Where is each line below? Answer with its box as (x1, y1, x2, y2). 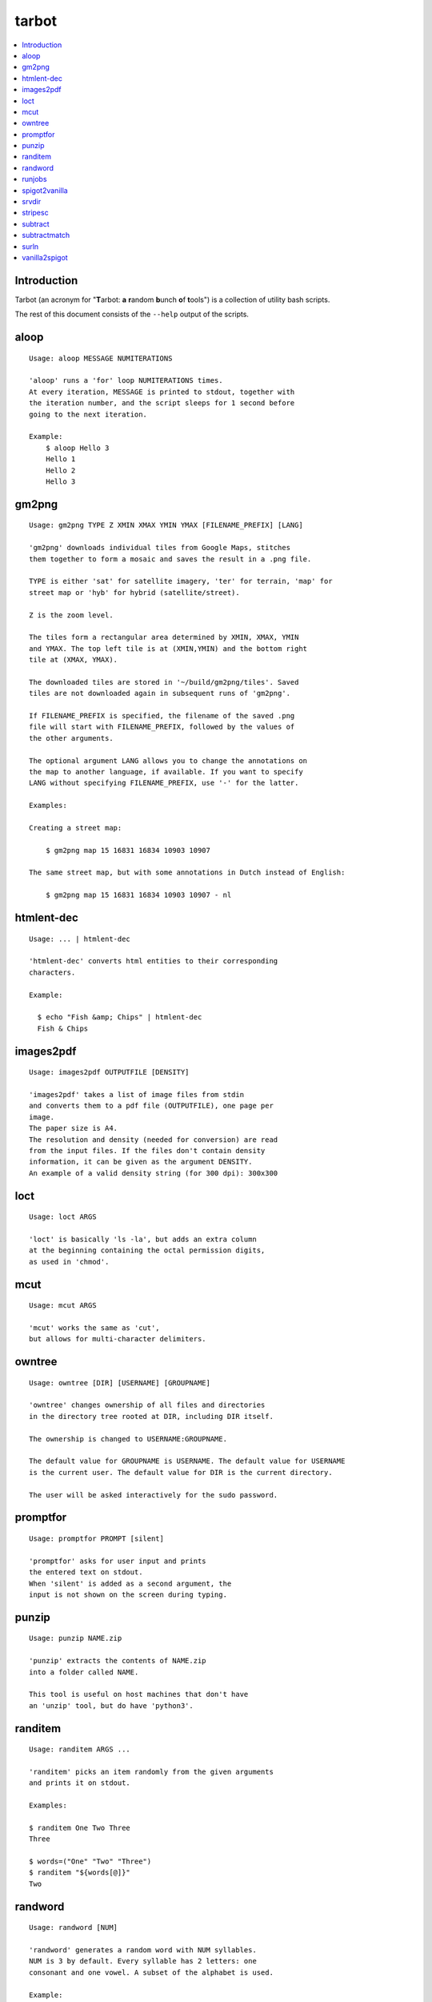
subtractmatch (22, 231, 70, 240)
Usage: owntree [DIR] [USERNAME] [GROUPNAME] (29, 1378, 211, 1387)
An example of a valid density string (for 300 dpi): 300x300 (29, 1168, 278, 1177)
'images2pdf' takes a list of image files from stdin (29, 1090, 244, 1099)
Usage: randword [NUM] (29, 1923, 118, 1932)
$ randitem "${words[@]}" (29, 1868, 131, 1877)
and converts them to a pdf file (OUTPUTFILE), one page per (29, 1101, 274, 1111)
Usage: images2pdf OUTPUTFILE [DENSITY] (29, 1067, 190, 1077)
